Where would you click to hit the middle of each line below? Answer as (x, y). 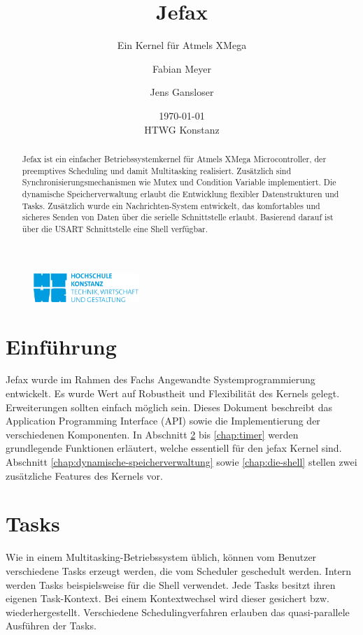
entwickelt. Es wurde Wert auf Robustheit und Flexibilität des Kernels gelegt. (173, 393)
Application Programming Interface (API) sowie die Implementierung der (163, 421)
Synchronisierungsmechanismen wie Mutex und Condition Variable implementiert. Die (179, 182)
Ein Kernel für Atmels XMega (182, 45)
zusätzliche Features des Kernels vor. (84, 475)
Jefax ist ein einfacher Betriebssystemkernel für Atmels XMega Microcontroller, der (174, 158)
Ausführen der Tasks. (51, 626)
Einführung (61, 346)
